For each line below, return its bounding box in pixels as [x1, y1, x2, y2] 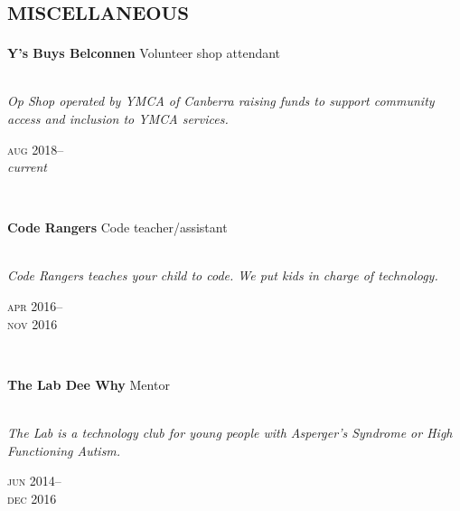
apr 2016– [7, 297, 63, 316]
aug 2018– [7, 139, 64, 158]
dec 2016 [7, 488, 57, 507]
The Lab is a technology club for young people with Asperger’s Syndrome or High [7, 423, 453, 442]
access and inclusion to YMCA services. [7, 109, 229, 128]
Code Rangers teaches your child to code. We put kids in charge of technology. [7, 266, 438, 285]
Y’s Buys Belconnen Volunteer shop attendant [7, 43, 281, 62]
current [7, 157, 48, 176]
